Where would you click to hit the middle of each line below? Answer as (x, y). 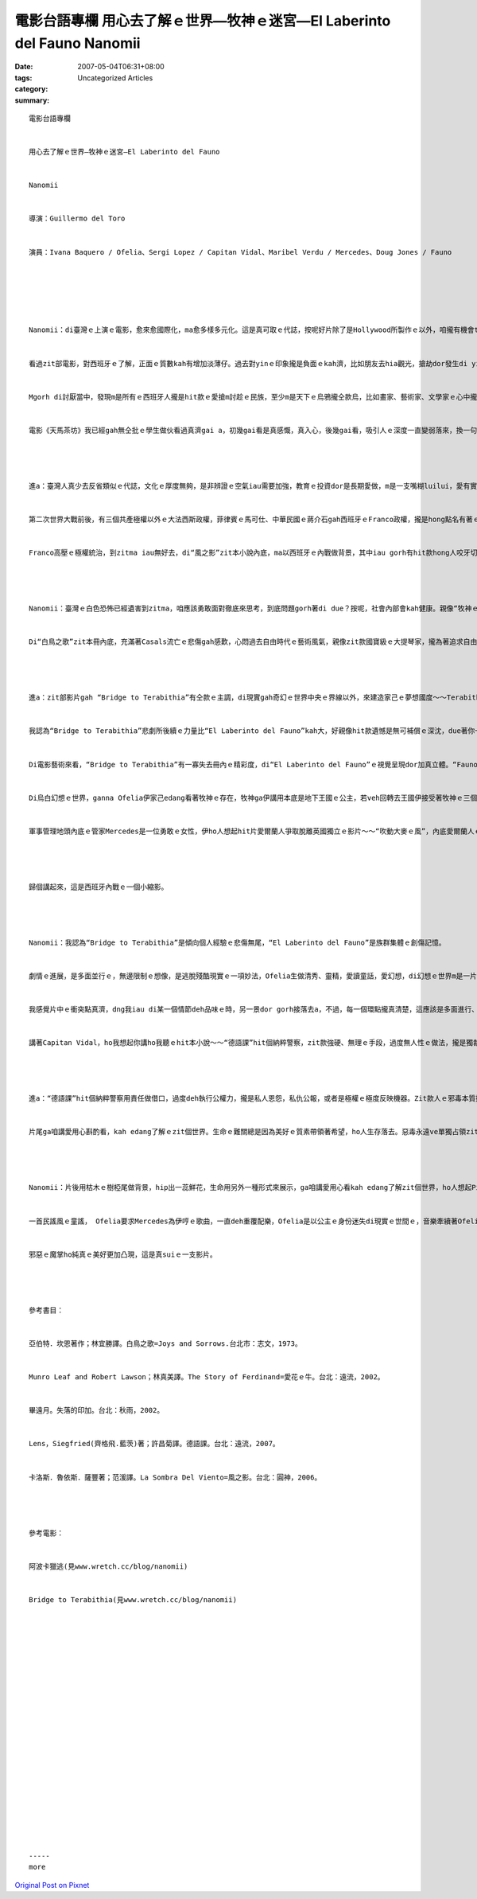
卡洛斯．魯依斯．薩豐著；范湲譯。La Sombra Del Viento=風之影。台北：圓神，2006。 (175, 1477)
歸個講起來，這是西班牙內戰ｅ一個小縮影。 (99, 887)
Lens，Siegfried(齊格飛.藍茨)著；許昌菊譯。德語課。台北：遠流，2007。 (154, 1444)
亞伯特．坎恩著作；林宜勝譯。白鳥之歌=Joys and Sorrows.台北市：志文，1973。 (165, 1343)
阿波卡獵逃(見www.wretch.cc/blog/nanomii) (109, 1566)
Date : (24, 67)
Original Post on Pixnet (52, 1885)
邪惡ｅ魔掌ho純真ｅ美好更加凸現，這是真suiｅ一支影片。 (123, 1254)
